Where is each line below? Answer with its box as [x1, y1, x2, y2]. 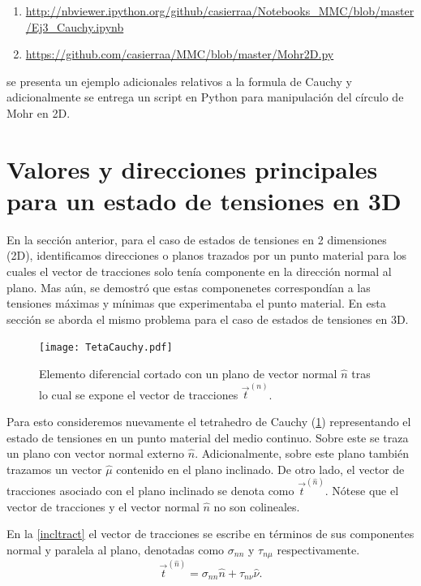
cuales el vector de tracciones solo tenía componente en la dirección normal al [6, 263, 392, 280]
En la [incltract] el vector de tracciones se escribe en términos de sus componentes [6, 525, 415, 542]
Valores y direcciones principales [6, 152, 378, 185]
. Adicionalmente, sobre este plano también [195, 445, 409, 462]
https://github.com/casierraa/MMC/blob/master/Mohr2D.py [25, 45, 334, 62]
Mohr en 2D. [6, 104, 71, 121]
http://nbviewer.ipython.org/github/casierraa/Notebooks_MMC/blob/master [25, 2, 415, 19]
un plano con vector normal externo [6, 445, 185, 462]
